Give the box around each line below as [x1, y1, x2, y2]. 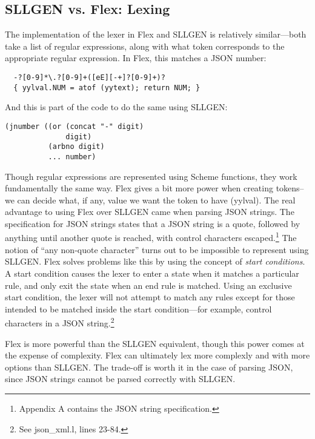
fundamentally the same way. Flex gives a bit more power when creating [5, 182, 273, 194]
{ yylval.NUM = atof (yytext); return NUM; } [13, 83, 201, 92]
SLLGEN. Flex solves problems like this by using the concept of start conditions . [5, 255, 305, 268]
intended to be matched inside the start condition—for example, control [5, 302, 272, 315]
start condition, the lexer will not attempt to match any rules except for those [5, 291, 295, 303]
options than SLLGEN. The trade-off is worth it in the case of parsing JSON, [5, 360, 293, 373]
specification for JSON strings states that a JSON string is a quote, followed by [5, 217, 300, 229]
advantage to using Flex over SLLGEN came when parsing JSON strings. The [5, 205, 294, 218]
